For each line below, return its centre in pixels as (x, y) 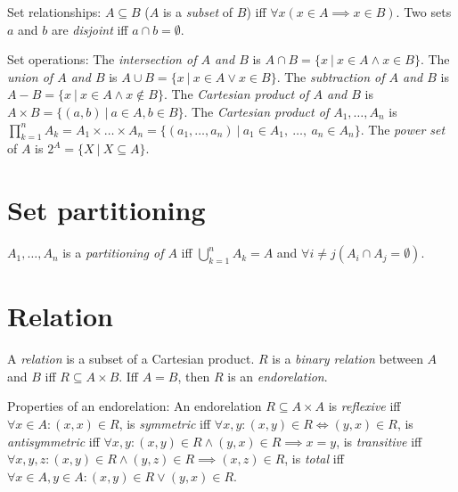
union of (30, 76)
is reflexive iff (364, 406)
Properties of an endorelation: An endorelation (135, 406)
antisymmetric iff (53, 441)
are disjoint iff (90, 29)
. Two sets (424, 12)
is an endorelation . (278, 376)
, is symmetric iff (165, 423)
